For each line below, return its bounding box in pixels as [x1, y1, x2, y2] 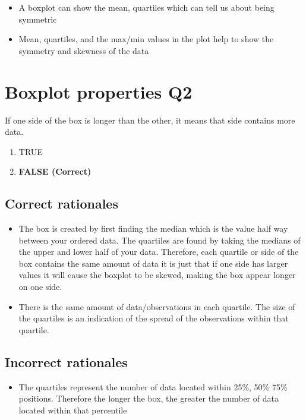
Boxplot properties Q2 [5, 79, 193, 103]
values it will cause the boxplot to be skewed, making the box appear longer [18, 269, 296, 281]
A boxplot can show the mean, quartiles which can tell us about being [18, 1, 275, 13]
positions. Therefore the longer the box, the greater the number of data [18, 392, 279, 405]
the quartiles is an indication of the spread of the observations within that [18, 312, 289, 324]
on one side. [18, 280, 62, 293]
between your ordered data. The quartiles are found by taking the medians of [18, 233, 301, 246]
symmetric [18, 12, 57, 25]
